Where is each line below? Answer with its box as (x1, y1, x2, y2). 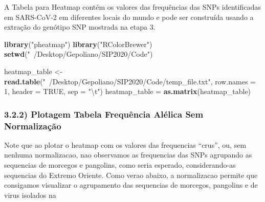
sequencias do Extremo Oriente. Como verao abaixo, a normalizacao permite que (4, 169, 258, 180)
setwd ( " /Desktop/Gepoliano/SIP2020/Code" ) (4, 49, 153, 59)
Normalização (4, 119, 61, 132)
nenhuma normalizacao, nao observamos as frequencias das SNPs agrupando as (4, 149, 252, 160)
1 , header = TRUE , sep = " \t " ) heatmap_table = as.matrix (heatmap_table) (4, 86, 251, 97)
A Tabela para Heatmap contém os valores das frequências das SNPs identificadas (4, 2, 261, 12)
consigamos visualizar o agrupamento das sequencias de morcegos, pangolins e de (4, 179, 258, 190)
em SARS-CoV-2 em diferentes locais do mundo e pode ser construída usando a (4, 11, 254, 22)
